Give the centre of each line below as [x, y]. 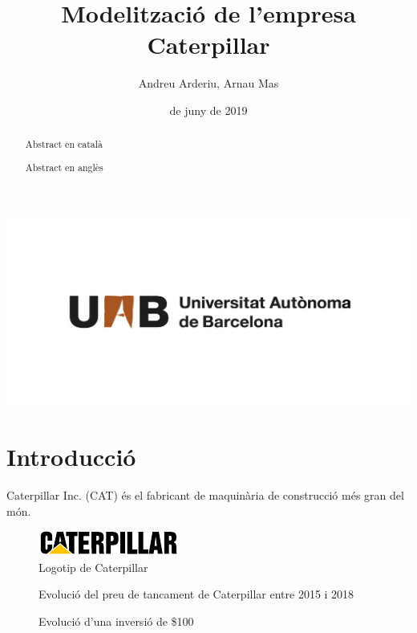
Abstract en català [64, 144]
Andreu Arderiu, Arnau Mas [208, 83]
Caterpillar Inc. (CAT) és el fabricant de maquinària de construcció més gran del [205, 495]
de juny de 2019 [208, 110]
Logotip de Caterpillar [93, 567]
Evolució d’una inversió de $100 [116, 621]
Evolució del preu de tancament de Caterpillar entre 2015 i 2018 [196, 594]
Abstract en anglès [64, 167]
